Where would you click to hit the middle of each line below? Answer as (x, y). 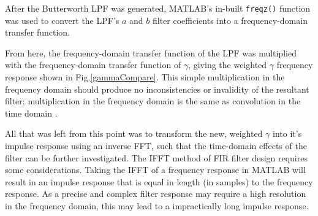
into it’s (287, 133)
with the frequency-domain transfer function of (93, 65)
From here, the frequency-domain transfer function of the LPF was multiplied (151, 52)
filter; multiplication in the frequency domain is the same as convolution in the (153, 101)
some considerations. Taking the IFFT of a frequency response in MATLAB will (155, 170)
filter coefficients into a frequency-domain (230, 20)
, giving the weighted (228, 65)
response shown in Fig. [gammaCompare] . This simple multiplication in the (145, 77)
